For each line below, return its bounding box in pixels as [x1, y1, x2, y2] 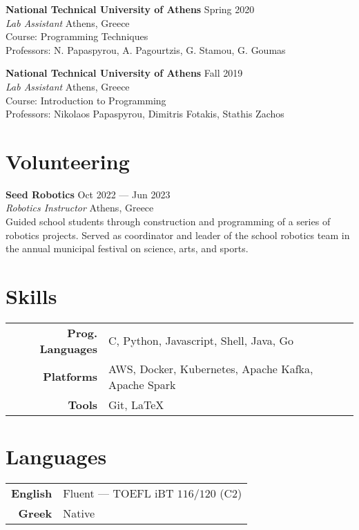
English [11, 485, 52, 502]
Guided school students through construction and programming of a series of [6, 214, 331, 229]
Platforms [43, 368, 98, 385]
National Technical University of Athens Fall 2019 [6, 66, 243, 80]
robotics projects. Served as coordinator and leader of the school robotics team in [6, 227, 350, 242]
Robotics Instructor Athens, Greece [6, 200, 154, 215]
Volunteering [6, 146, 130, 175]
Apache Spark [108, 376, 176, 392]
